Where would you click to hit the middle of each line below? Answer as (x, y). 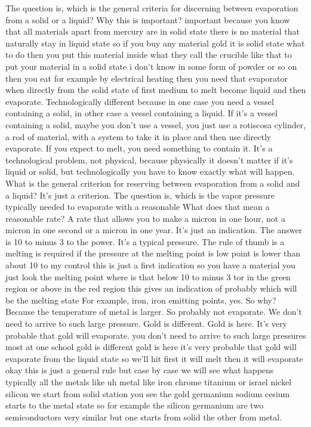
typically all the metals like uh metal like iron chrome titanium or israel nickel (149, 382)
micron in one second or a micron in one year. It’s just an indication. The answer (154, 230)
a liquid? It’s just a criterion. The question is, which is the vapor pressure (140, 195)
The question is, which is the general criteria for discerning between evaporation (152, 8)
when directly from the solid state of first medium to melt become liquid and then (156, 90)
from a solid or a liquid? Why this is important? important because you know (148, 19)
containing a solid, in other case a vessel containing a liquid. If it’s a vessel (141, 113)
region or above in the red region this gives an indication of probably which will (151, 288)
